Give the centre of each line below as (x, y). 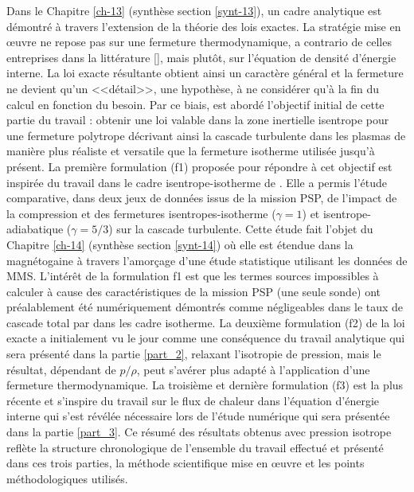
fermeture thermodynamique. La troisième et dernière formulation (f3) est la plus (205, 385)
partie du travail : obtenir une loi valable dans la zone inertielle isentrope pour (198, 120)
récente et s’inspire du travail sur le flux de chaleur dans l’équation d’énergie (193, 400)
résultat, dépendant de (61, 369)
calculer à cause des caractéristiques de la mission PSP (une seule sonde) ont (194, 291)
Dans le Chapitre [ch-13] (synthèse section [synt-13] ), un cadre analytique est (194, 10)
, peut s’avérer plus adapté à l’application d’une (253, 369)
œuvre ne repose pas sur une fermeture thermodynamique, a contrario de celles (199, 42)
